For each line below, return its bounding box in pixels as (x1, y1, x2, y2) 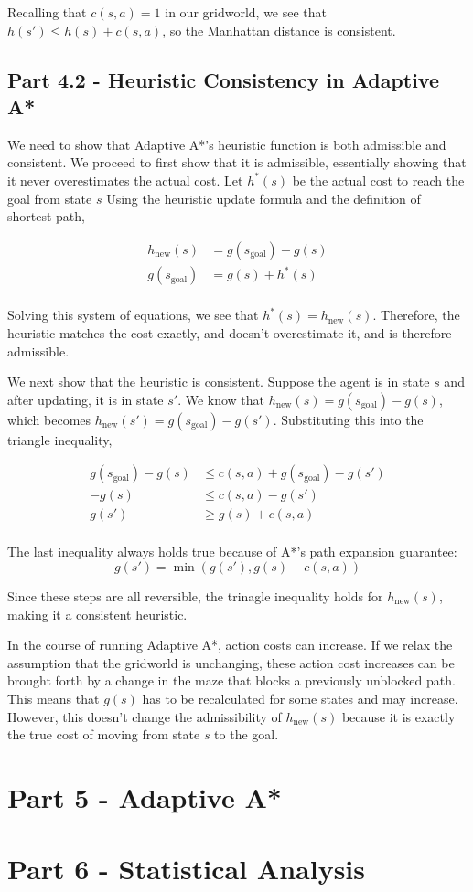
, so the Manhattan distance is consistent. (162, 20, 396, 39)
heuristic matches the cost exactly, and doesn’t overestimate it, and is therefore (7, 323, 452, 342)
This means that (7, 689, 100, 707)
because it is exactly (341, 706, 456, 726)
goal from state (7, 188, 92, 207)
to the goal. (214, 725, 279, 744)
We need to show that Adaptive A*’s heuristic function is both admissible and (7, 134, 446, 154)
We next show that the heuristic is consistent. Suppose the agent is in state (7, 372, 430, 391)
